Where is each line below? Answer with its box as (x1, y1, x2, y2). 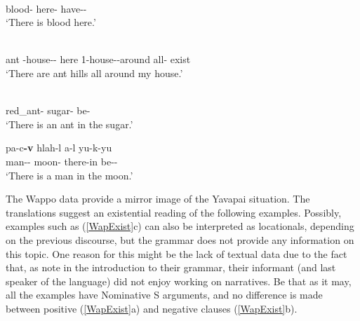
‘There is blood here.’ (6, 15, 96, 29)
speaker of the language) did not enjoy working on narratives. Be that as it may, (6, 273, 352, 288)
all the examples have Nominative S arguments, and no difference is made (6, 287, 323, 302)
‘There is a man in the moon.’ (6, 168, 133, 182)
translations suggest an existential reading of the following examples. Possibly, (6, 205, 342, 219)
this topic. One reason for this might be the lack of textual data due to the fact (6, 246, 347, 261)
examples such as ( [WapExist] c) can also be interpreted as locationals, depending (6, 219, 354, 233)
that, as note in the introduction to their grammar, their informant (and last (6, 260, 336, 275)
